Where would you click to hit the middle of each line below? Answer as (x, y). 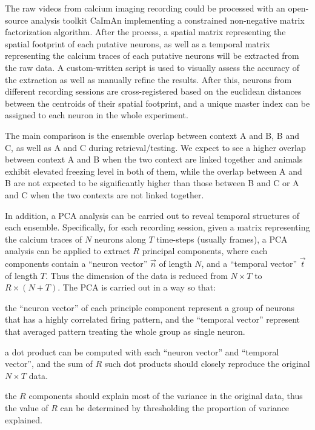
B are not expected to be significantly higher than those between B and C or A (152, 183)
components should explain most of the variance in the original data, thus (166, 396)
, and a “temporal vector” (249, 264)
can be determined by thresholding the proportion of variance (175, 408)
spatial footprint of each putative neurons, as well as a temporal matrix (138, 43)
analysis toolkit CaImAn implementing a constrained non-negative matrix (167, 20)
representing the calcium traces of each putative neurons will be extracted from (152, 55)
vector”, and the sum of (49, 364)
